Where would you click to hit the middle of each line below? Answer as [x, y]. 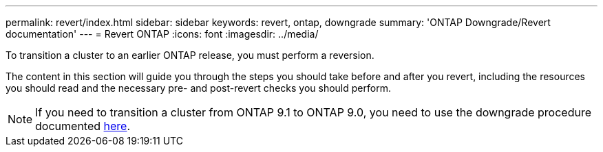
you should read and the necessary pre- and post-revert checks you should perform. [198, 88]
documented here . [83, 126]
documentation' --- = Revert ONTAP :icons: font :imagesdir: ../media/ [162, 34]
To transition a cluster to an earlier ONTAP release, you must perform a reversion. [190, 55]
